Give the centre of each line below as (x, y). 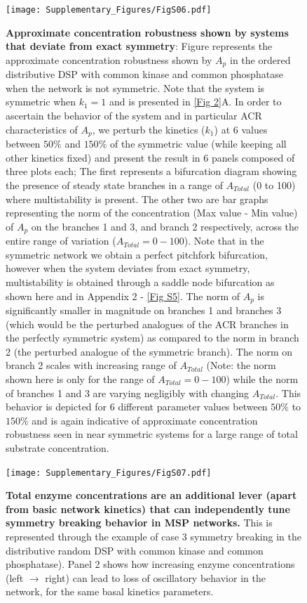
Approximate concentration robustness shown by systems (147, 32)
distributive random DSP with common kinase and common (135, 550)
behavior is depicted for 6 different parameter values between (137, 407)
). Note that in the (224, 241)
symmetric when (41, 102)
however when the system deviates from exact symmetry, (128, 268)
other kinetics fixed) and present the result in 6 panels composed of (150, 157)
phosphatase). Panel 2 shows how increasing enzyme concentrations (150, 564)
